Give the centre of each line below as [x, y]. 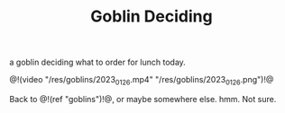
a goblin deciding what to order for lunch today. [98, 62]
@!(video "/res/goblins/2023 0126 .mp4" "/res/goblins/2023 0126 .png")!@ [142, 81]
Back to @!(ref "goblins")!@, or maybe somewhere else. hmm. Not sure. [143, 99]
